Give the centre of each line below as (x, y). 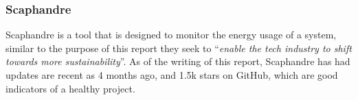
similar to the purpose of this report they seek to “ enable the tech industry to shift (179, 48)
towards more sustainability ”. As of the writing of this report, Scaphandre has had (178, 61)
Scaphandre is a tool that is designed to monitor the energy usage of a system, (171, 35)
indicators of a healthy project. (70, 88)
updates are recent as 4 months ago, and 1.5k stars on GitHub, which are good (172, 75)
